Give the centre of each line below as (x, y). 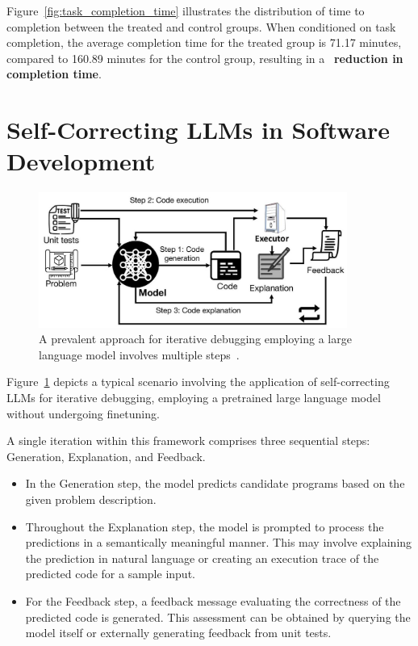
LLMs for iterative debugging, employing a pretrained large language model (194, 397)
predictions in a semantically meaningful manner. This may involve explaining (219, 542)
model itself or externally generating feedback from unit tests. (178, 633)
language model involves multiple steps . (139, 354)
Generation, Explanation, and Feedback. (106, 456)
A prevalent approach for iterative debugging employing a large (195, 339)
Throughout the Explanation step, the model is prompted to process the (205, 526)
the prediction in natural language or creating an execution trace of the (202, 558)
